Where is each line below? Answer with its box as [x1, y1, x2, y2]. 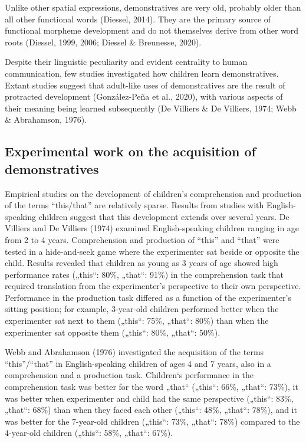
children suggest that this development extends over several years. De [38, 210, 289, 222]
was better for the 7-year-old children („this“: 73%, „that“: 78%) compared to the [5, 415, 300, 427]
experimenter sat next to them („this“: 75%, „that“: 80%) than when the [5, 314, 269, 327]
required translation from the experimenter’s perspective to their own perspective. [5, 280, 301, 292]
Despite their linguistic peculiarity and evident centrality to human [5, 55, 248, 68]
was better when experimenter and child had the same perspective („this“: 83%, [5, 392, 294, 404]
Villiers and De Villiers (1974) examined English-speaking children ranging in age [5, 222, 300, 234]
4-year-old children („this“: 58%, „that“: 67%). [5, 426, 173, 439]
